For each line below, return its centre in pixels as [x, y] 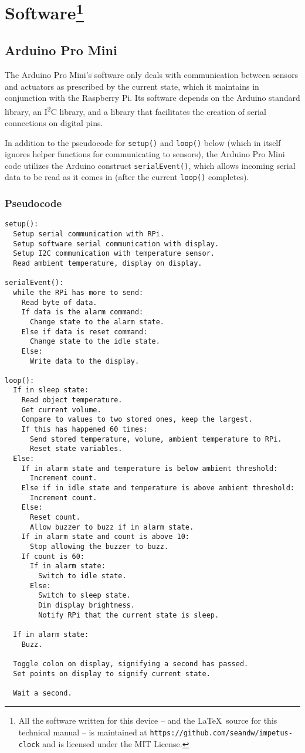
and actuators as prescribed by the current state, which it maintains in [132, 86]
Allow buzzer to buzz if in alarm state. [112, 527]
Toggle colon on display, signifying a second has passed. [131, 664]
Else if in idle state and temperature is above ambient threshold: [158, 488]
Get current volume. [61, 410]
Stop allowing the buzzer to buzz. [99, 546]
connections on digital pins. [54, 122]
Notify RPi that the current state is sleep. [129, 615]
